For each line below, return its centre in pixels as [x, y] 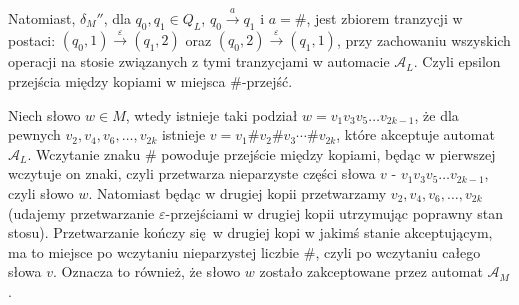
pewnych [34, 134]
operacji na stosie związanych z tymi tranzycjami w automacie [199, 61]
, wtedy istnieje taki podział [211, 114]
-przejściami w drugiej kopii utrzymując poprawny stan [334, 212]
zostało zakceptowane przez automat [371, 271]
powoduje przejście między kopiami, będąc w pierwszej [328, 153]
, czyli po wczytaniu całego [398, 251]
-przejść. [267, 80]
